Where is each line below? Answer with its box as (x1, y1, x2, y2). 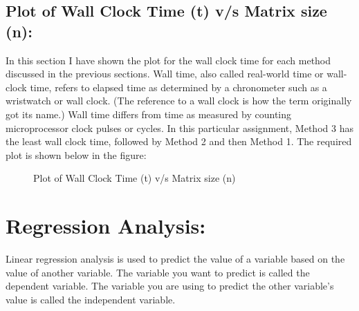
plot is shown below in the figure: (6, 147, 147, 162)
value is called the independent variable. (6, 292, 176, 306)
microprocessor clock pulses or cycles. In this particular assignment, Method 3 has (6, 120, 353, 135)
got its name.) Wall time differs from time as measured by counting (6, 106, 291, 121)
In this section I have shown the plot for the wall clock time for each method (6, 53, 331, 67)
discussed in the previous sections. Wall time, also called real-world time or (6, 66, 324, 81)
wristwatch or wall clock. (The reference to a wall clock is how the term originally (6, 93, 352, 108)
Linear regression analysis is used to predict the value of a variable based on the (6, 252, 345, 266)
